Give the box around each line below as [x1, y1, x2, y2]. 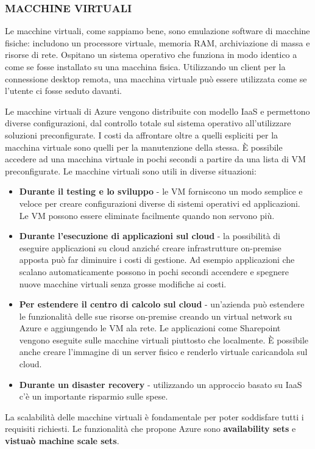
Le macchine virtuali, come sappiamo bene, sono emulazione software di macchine [5, 24, 310, 37]
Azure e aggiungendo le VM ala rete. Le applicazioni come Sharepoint [19, 321, 281, 334]
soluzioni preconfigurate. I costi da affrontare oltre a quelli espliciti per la [5, 128, 278, 141]
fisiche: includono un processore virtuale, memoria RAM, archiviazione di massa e [5, 36, 310, 49]
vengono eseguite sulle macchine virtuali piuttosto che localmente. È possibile [19, 333, 309, 346]
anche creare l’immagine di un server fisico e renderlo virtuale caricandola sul [19, 345, 308, 358]
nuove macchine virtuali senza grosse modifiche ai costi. [19, 277, 227, 290]
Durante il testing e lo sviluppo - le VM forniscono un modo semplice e [19, 185, 303, 198]
